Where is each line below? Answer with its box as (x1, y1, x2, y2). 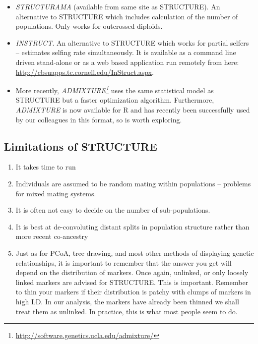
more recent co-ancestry (15, 231, 88, 241)
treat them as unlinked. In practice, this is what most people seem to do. (15, 306, 238, 316)
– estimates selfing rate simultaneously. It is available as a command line (15, 47, 236, 57)
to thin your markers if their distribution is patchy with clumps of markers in (15, 287, 251, 297)
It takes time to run (15, 162, 76, 172)
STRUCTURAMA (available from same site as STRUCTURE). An (15, 1, 220, 11)
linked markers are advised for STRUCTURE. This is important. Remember (15, 277, 249, 287)
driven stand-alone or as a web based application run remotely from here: (15, 57, 239, 67)
